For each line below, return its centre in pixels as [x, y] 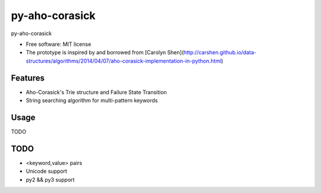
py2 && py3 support [50, 179]
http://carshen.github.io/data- [220, 52]
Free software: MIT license [59, 44]
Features [28, 78]
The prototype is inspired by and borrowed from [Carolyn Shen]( [105, 52]
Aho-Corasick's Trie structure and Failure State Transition [96, 92]
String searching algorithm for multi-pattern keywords [92, 101]
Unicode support [47, 171]
